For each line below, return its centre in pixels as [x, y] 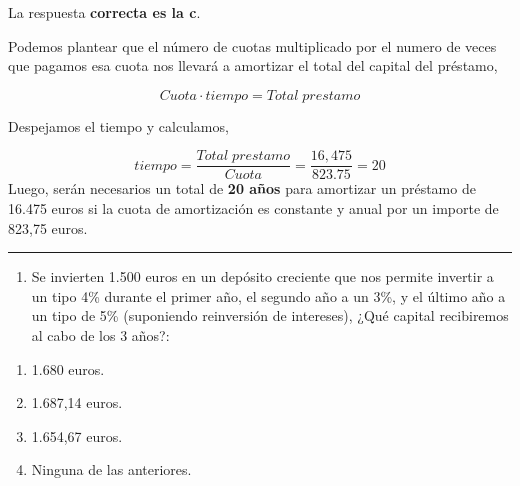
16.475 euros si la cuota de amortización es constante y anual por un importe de [253, 208]
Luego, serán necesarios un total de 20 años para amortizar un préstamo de [242, 188]
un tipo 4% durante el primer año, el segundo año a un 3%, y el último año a [268, 295]
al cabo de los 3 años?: [100, 335]
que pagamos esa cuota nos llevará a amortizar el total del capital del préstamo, [253, 65]
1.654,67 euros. [77, 435]
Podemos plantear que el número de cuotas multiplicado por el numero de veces [252, 45]
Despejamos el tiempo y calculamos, [118, 125]
